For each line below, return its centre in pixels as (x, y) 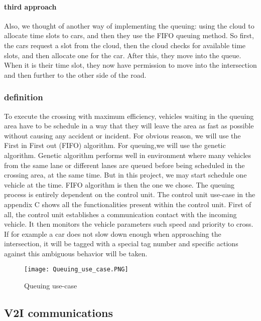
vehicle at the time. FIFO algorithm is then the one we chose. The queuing (119, 184)
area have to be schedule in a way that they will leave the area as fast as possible (129, 126)
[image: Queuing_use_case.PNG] (76, 270)
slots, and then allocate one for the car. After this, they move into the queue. (123, 55)
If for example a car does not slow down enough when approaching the (113, 233)
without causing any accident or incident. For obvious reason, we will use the (122, 135)
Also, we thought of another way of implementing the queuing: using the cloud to (129, 25)
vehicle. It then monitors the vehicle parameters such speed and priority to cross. (129, 224)
